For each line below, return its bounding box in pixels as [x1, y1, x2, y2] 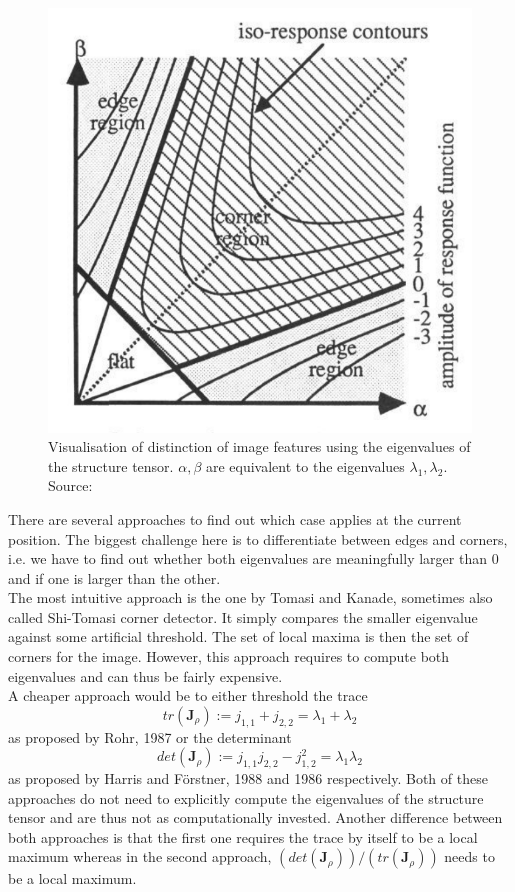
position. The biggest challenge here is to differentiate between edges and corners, [8, 528, 508, 549]
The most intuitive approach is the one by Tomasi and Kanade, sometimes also [8, 587, 493, 608]
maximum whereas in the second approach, [8, 846, 272, 867]
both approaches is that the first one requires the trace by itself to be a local [8, 826, 478, 847]
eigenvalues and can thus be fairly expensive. [8, 665, 283, 686]
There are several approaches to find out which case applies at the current [8, 508, 462, 529]
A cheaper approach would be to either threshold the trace [8, 685, 368, 706]
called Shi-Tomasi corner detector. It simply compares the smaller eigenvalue [8, 606, 478, 627]
